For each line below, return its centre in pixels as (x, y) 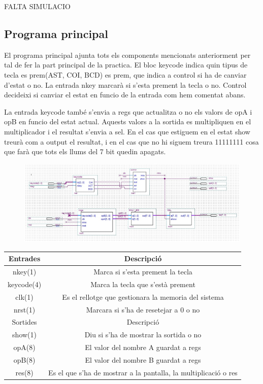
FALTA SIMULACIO (37, 6)
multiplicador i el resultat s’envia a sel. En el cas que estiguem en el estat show (127, 131)
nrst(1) (24, 309)
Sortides (24, 322)
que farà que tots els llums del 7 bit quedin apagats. (85, 151)
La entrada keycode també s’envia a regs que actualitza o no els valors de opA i (128, 111)
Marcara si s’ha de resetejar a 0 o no (143, 309)
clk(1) (24, 296)
